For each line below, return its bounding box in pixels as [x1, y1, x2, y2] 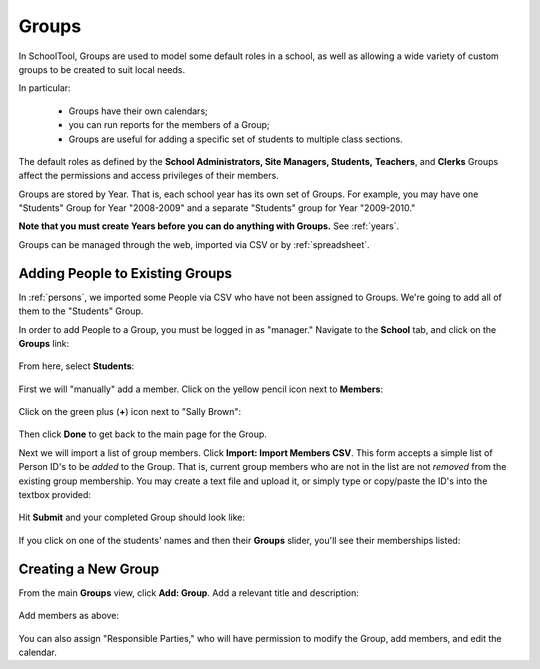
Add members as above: [18, 610, 120, 622]
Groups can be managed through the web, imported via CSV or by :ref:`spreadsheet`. [18, 238, 370, 250]
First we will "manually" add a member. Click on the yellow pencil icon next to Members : [18, 383, 384, 395]
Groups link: [18, 337, 70, 349]
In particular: [18, 82, 71, 94]
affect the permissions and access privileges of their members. [18, 170, 279, 182]
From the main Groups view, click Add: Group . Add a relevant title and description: [18, 586, 359, 599]
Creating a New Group [18, 560, 160, 577]
